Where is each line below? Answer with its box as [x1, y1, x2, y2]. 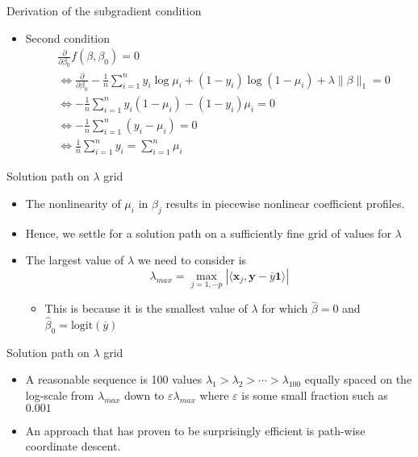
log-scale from [25, 387, 94, 403]
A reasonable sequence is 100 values [25, 371, 203, 388]
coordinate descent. [25, 438, 121, 455]
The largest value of [25, 251, 124, 268]
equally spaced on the [304, 371, 412, 388]
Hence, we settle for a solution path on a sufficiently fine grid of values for [25, 224, 391, 241]
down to [123, 387, 165, 403]
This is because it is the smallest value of [44, 300, 248, 317]
